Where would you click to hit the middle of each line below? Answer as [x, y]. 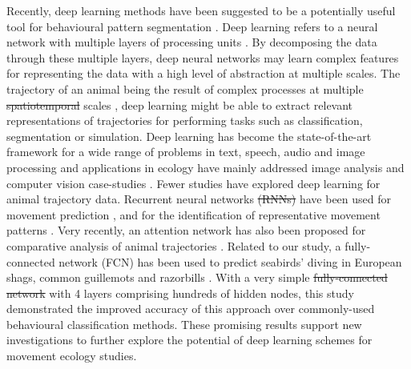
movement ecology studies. [72, 356]
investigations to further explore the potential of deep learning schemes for [189, 340]
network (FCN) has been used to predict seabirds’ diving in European [230, 261]
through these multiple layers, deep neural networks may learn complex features [203, 57]
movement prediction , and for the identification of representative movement [193, 214]
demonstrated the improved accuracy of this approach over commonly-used [191, 309]
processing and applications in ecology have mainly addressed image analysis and [205, 167]
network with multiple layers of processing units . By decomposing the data [192, 42]
